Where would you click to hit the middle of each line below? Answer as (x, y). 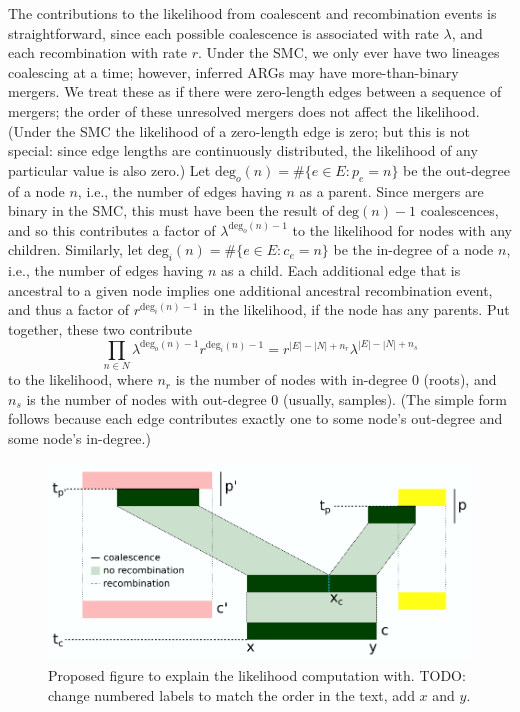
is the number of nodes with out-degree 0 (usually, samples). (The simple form (266, 398)
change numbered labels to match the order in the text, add (231, 694)
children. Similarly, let (76, 249)
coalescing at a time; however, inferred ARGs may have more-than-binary (233, 71)
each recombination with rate (97, 52)
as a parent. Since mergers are (391, 190)
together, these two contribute (100, 328)
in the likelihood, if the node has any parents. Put (356, 309)
